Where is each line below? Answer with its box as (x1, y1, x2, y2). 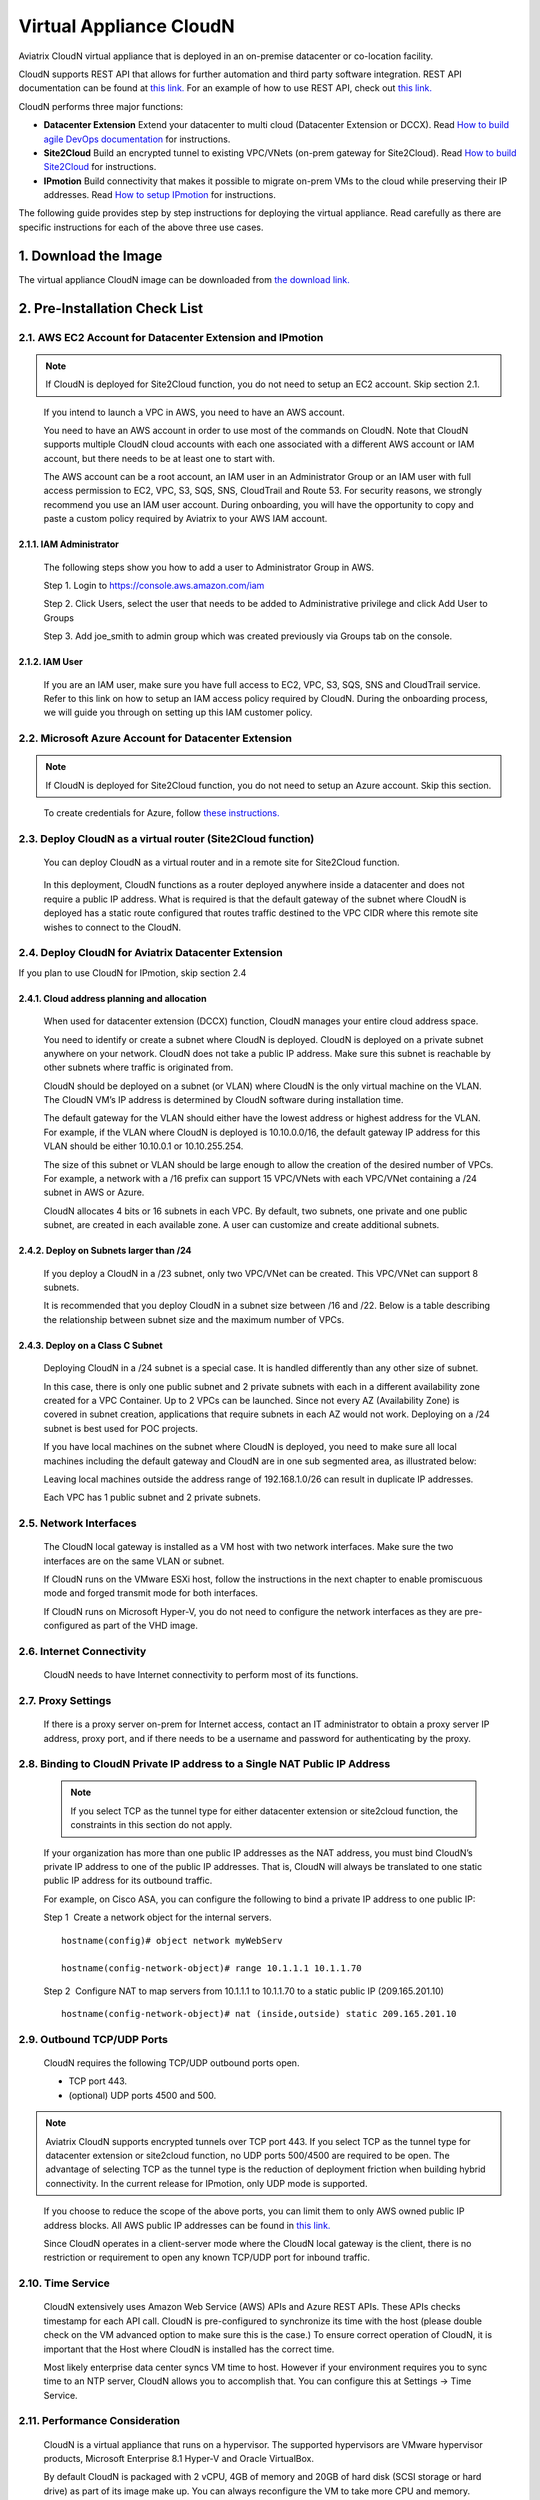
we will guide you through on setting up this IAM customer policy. (43, 706, 314, 719)
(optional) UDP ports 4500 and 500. (68, 2089, 217, 2101)
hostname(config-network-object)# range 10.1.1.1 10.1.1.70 (61, 1963, 362, 1974)
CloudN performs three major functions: (18, 100, 184, 112)
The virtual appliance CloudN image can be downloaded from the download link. (18, 273, 350, 285)
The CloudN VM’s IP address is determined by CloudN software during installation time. (43, 1094, 404, 1106)
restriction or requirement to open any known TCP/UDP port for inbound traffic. (43, 2251, 370, 2264)
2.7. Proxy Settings (18, 1693, 112, 1707)
